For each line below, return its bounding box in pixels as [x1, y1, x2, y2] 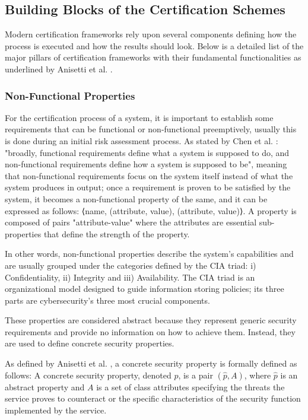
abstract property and [5, 380, 85, 393]
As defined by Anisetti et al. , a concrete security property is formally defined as [5, 357, 297, 370]
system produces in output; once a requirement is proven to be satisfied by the [5, 181, 291, 193]
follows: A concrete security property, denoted [5, 368, 172, 381]
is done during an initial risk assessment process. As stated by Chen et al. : [5, 134, 278, 147]
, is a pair [178, 368, 213, 381]
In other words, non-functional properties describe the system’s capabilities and [5, 247, 294, 260]
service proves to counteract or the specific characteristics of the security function [5, 392, 301, 405]
